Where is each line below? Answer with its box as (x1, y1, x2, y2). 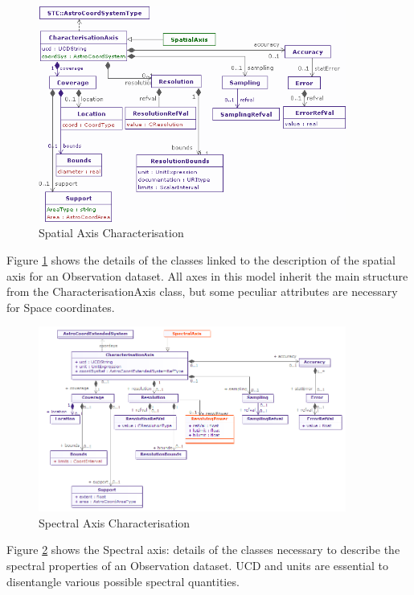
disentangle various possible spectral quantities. (6, 572, 240, 589)
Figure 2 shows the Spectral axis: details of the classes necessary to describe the (6, 541, 400, 558)
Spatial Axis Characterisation (39, 224, 184, 241)
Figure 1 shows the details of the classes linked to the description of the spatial (6, 251, 396, 268)
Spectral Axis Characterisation (39, 514, 191, 531)
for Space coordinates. (6, 298, 115, 315)
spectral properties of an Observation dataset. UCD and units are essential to (6, 556, 388, 573)
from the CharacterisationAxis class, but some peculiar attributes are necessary (6, 283, 398, 300)
